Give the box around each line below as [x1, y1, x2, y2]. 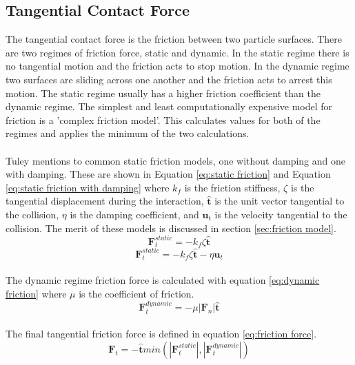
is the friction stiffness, [184, 180, 281, 194]
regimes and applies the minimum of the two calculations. [6, 126, 250, 140]
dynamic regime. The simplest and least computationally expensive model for [6, 99, 333, 114]
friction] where [6, 286, 67, 300]
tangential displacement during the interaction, [6, 194, 204, 208]
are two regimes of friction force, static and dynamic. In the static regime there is [6, 45, 349, 59]
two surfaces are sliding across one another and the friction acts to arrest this [6, 72, 332, 86]
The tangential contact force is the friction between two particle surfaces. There [6, 32, 343, 46]
